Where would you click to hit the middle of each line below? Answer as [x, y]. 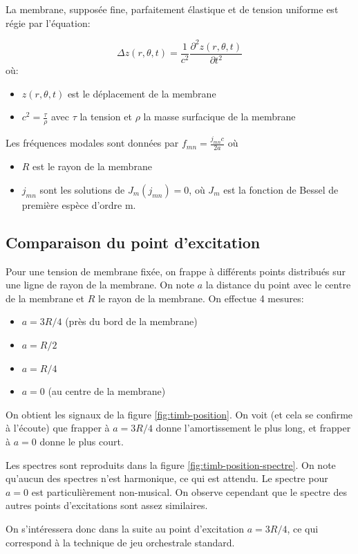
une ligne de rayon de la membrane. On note [100, 285]
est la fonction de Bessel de [281, 189]
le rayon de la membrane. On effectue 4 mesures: [201, 298]
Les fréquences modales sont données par [92, 143]
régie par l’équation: [48, 22]
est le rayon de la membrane [92, 166]
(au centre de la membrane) [107, 391]
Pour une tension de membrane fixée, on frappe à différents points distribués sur [176, 271]
